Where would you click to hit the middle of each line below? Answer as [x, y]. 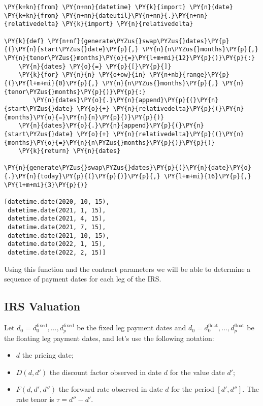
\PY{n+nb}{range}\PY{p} [189, 75]
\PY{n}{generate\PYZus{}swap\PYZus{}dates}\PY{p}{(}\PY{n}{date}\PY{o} [128, 168]
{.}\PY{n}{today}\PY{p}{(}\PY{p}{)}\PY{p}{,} [82, 177]
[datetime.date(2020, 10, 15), [57, 202]
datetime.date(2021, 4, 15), [57, 219]
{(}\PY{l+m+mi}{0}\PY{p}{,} [52, 83]
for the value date [197, 372]
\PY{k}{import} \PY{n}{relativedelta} [128, 24]
